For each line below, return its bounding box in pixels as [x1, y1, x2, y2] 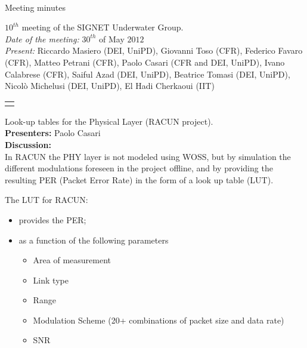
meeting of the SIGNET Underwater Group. [21, 21, 184, 33]
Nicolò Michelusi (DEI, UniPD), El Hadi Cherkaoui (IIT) [5, 79, 215, 92]
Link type [33, 273, 69, 286]
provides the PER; [18, 213, 86, 226]
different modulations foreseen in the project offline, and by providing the [5, 162, 273, 174]
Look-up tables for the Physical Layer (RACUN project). [5, 115, 213, 127]
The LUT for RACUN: [5, 193, 88, 206]
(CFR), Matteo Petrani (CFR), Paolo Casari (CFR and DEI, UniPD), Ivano [5, 56, 285, 68]
